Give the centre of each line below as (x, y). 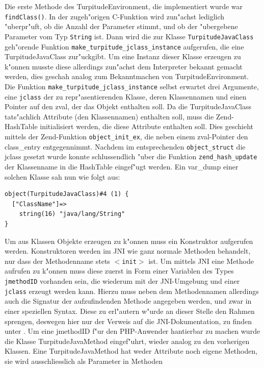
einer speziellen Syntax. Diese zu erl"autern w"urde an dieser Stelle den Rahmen (130, 311)
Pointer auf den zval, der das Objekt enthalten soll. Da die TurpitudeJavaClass (128, 106)
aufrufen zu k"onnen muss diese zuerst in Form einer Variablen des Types (119, 271)
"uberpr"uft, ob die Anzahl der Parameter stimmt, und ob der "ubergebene (121, 26)
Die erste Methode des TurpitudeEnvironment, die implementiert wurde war (124, 6)
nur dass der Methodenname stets (57, 261)
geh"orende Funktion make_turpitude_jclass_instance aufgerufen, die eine (124, 46)
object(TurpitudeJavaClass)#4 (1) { (67, 194)
